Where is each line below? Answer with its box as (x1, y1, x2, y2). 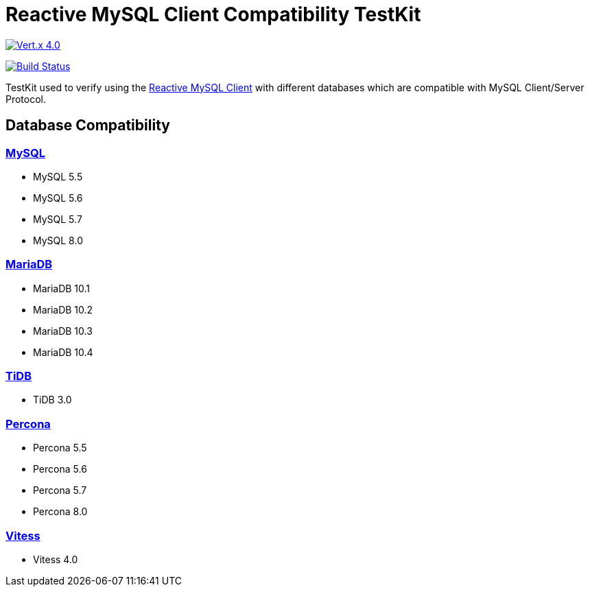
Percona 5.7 (33, 484, 87, 497)
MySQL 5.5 (33, 170, 83, 182)
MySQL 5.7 (33, 213, 82, 225)
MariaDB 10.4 (33, 346, 93, 358)
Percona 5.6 (33, 463, 87, 475)
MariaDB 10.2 (33, 303, 93, 316)
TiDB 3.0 (33, 394, 72, 406)
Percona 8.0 (33, 506, 88, 518)
